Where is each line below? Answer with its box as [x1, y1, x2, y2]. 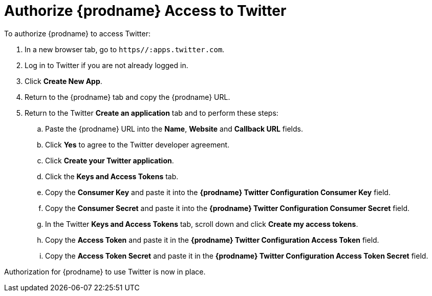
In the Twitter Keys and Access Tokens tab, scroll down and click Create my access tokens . [45, 219, 358, 228]
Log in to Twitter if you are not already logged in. [25, 60, 188, 70]
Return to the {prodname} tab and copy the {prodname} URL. [25, 92, 230, 101]
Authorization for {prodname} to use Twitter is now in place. [4, 267, 206, 276]
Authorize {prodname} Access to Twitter [4, 2, 287, 19]
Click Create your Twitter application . [45, 156, 174, 165]
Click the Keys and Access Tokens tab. [45, 172, 179, 181]
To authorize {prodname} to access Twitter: [4, 29, 150, 38]
